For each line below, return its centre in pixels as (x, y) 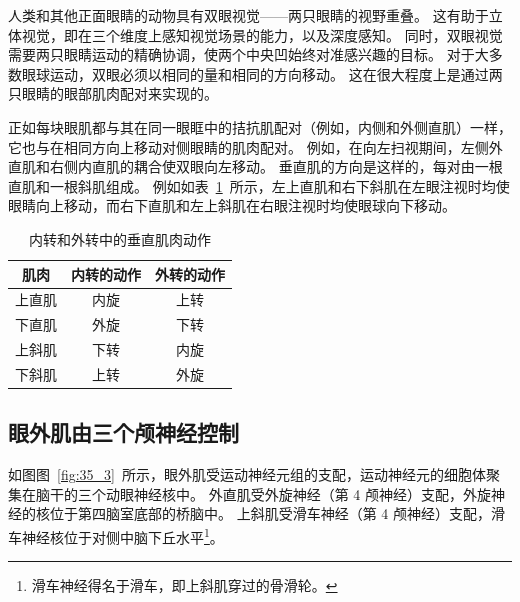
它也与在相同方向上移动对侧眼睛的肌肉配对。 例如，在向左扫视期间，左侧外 (255, 146)
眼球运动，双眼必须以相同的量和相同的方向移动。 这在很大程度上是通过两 (262, 73)
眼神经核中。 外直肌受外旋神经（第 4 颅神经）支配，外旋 (305, 493)
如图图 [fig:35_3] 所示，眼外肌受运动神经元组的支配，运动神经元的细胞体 (247, 474)
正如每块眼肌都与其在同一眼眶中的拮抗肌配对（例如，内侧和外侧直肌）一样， (260, 126)
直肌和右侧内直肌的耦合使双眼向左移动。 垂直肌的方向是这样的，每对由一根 (255, 166)
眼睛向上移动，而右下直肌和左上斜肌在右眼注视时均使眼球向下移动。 (232, 205)
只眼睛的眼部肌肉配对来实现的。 (113, 93)
